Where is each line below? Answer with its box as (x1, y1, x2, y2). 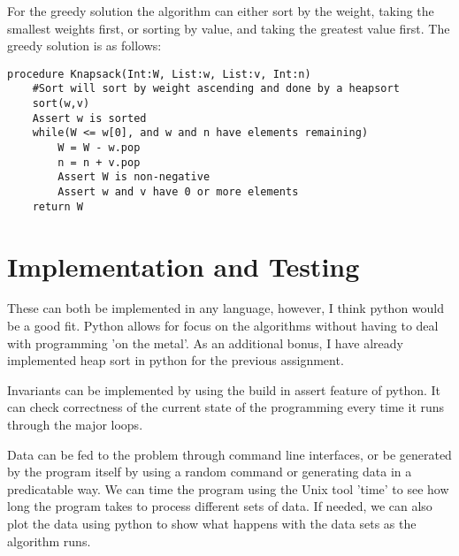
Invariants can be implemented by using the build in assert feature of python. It (7, 380, 441, 399)
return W (32, 200, 83, 213)
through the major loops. (7, 415, 143, 434)
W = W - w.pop (57, 141, 141, 155)
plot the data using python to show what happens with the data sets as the (7, 514, 417, 532)
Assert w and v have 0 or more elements (57, 186, 299, 199)
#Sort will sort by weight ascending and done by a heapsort (32, 82, 400, 95)
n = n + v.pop (57, 156, 141, 169)
